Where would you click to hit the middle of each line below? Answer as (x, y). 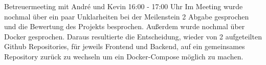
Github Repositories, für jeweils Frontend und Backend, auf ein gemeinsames (125, 46)
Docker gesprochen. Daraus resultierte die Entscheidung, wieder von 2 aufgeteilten (133, 36)
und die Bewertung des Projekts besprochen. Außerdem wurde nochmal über (125, 26)
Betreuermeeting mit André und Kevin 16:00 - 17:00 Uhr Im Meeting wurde (124, 6)
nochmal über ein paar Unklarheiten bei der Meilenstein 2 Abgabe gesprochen (127, 16)
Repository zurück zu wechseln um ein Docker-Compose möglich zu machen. (124, 56)
